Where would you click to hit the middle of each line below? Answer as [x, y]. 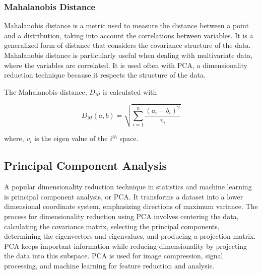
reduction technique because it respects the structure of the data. [105, 75]
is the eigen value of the [71, 138]
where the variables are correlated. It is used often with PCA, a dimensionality [126, 65]
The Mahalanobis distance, [46, 91]
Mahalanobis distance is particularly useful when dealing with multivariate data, [128, 55]
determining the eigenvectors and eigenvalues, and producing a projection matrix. [130, 236]
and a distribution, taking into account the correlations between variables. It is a [129, 35]
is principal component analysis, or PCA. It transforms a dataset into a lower [124, 196]
